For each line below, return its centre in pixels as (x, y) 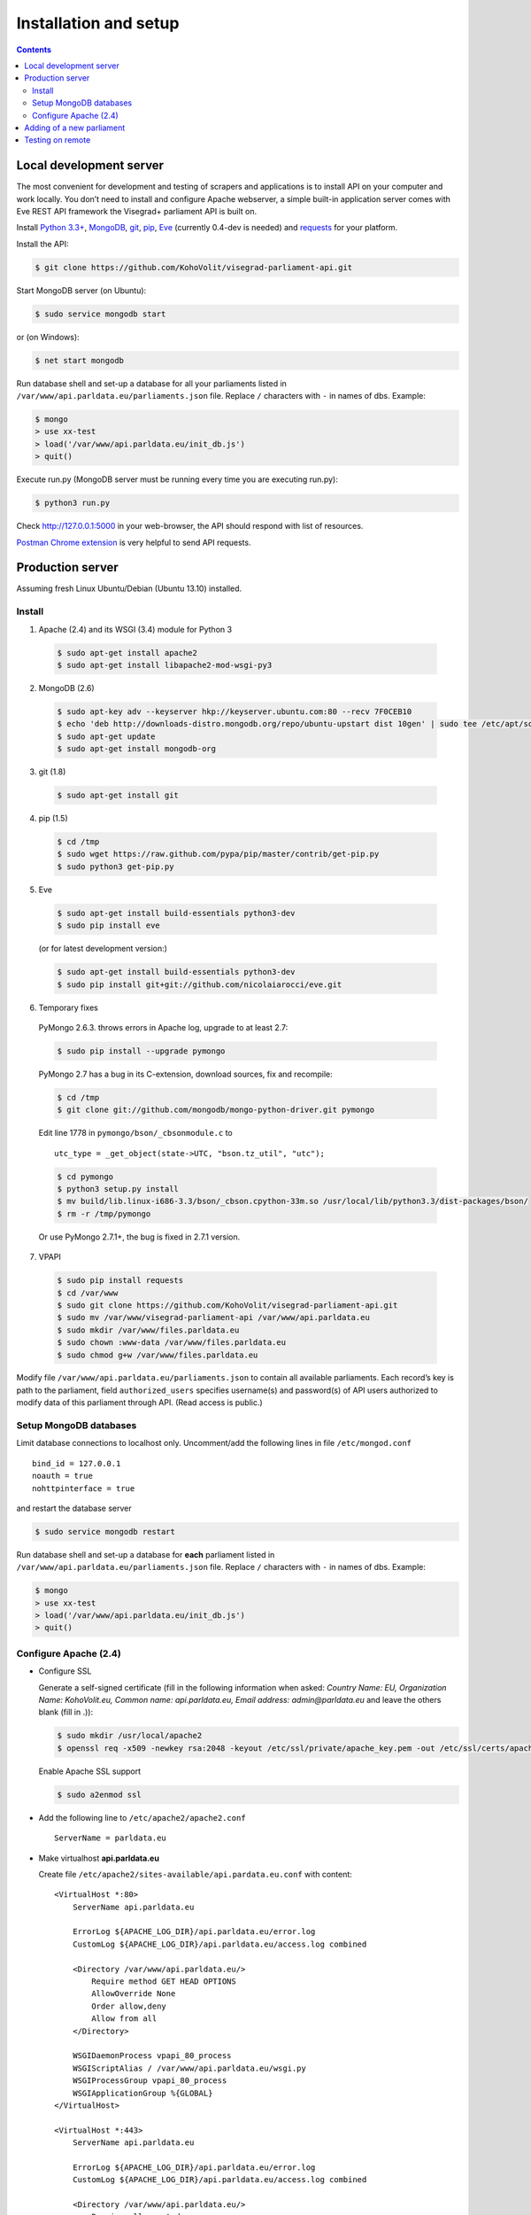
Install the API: (43, 244)
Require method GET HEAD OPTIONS (164, 1982)
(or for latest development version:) (103, 949)
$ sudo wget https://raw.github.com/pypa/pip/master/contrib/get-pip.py (218, 854)
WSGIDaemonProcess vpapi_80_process (152, 2056)
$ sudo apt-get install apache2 (127, 653)
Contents (34, 50)
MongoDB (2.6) (66, 688)
